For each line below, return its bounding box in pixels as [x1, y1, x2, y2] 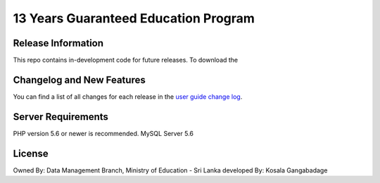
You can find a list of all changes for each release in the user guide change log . [13, 92, 243, 101]
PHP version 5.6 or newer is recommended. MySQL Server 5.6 [13, 129, 194, 137]
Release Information [13, 37, 104, 49]
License [13, 147, 49, 159]
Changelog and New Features [13, 74, 146, 86]
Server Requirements [13, 111, 109, 123]
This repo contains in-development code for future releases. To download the [13, 56, 239, 65]
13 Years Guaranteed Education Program [13, 11, 255, 26]
